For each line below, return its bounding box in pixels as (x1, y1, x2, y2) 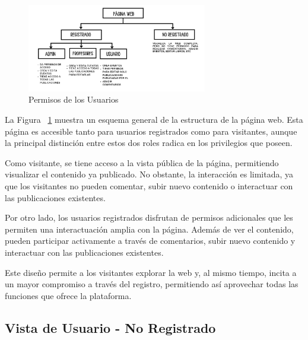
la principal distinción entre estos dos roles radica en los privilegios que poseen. (5, 136, 293, 149)
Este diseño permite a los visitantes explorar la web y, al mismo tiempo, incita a (5, 266, 297, 278)
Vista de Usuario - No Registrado (5, 318, 216, 336)
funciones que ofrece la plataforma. (5, 289, 132, 301)
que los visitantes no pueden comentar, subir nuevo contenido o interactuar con (5, 179, 293, 192)
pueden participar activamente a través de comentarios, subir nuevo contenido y (5, 234, 296, 247)
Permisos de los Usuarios (28, 93, 119, 106)
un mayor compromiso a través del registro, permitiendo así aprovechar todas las (5, 278, 299, 290)
